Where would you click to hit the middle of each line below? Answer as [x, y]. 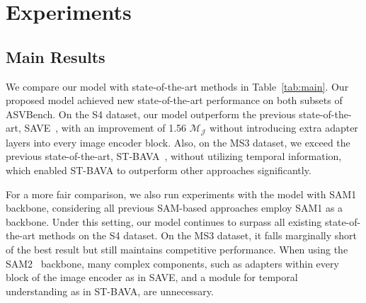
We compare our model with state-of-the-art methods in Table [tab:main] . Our [177, 86]
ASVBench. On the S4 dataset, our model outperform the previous [151, 114]
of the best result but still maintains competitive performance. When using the [177, 249]
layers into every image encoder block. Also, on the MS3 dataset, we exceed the [178, 142]
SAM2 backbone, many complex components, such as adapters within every [172, 263]
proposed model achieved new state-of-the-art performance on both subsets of [174, 100]
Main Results [56, 56]
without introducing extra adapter [284, 128]
